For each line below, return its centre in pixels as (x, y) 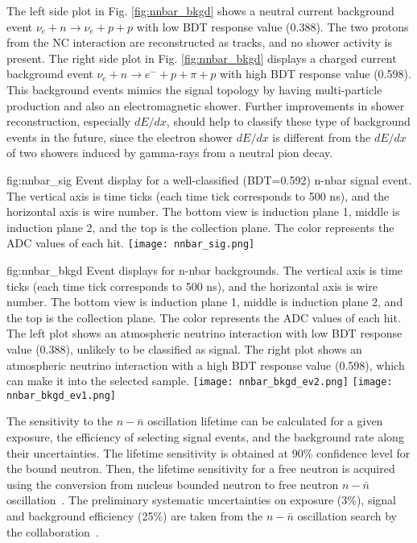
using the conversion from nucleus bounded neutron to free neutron (173, 484)
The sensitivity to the (60, 421)
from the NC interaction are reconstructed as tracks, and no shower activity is (199, 42)
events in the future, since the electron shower (120, 137)
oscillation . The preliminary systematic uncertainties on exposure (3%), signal (202, 500)
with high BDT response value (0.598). (316, 74)
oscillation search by (347, 516)
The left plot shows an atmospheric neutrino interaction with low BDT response (204, 333)
